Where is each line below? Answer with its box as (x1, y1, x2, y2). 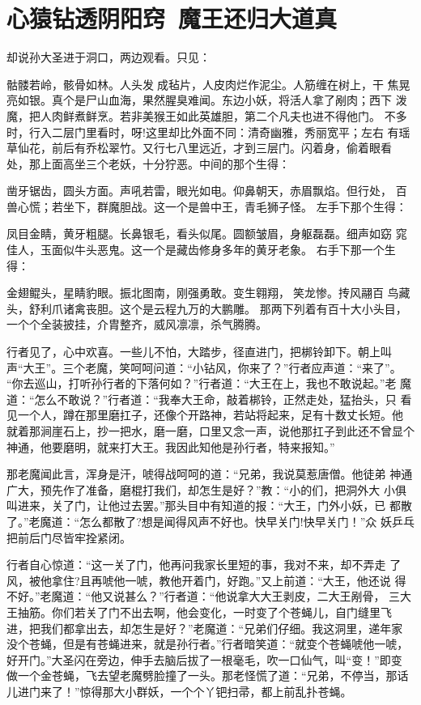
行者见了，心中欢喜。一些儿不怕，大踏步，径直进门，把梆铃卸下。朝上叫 (6, 343, 392, 360)
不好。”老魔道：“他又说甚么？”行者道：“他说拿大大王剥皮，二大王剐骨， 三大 (6, 588, 412, 605)
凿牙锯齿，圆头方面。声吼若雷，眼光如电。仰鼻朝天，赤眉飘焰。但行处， (6, 182, 392, 199)
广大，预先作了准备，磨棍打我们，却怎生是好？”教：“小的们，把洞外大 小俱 (6, 481, 406, 498)
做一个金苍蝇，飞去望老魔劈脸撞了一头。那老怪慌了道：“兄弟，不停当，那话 (6, 667, 409, 684)
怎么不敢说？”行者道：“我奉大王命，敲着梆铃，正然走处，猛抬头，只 (34, 390, 397, 407)
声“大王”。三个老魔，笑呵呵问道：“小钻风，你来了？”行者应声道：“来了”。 (6, 359, 402, 376)
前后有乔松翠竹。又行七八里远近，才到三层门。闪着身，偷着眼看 (51, 139, 392, 156)
